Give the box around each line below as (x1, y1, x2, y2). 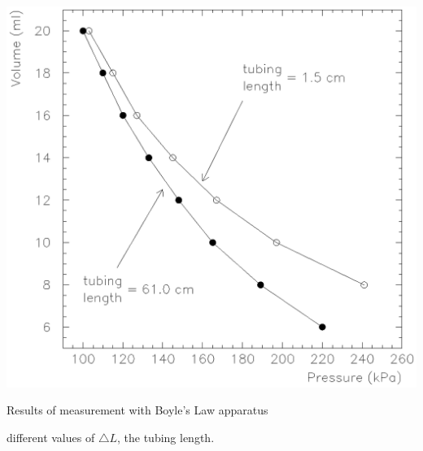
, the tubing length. (117, 428, 215, 445)
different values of (7, 428, 95, 445)
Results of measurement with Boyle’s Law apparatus (7, 401, 268, 418)
